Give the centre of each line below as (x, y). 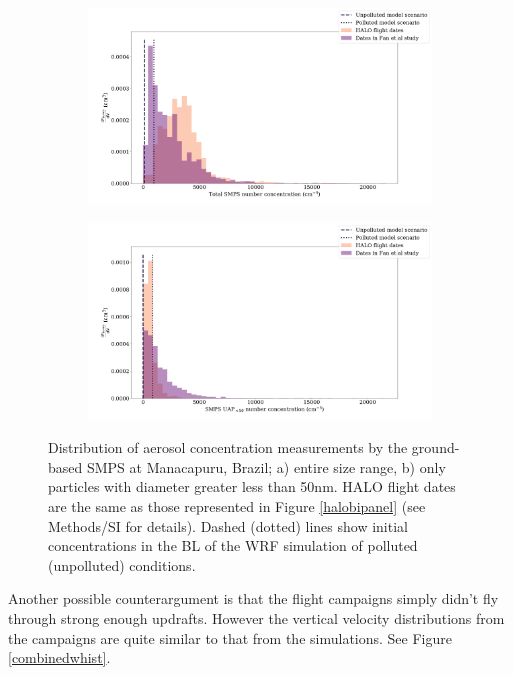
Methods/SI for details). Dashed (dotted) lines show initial (228, 525)
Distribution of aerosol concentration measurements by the (228, 447)
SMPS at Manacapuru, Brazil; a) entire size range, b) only (266, 466)
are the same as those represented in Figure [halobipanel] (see (237, 506)
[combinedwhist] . (59, 657)
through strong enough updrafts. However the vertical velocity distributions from (256, 617)
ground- (435, 447)
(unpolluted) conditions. (122, 564)
